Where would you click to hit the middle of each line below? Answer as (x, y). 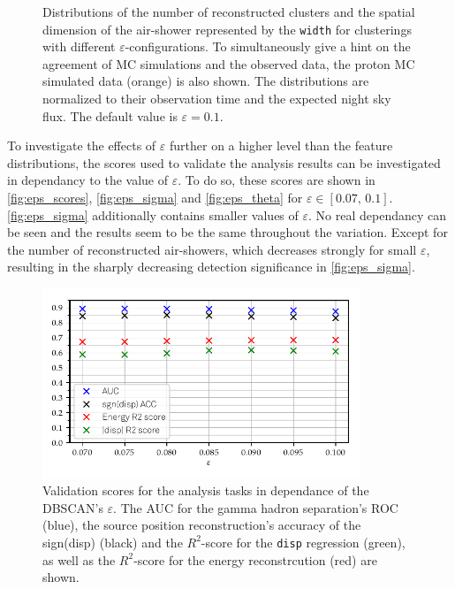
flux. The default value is (110, 115)
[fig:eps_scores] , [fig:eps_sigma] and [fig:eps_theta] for (155, 197)
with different (79, 46)
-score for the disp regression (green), (303, 542)
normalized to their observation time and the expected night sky (217, 99)
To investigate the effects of (82, 145)
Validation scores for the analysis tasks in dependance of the (206, 490)
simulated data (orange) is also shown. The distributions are (206, 81)
